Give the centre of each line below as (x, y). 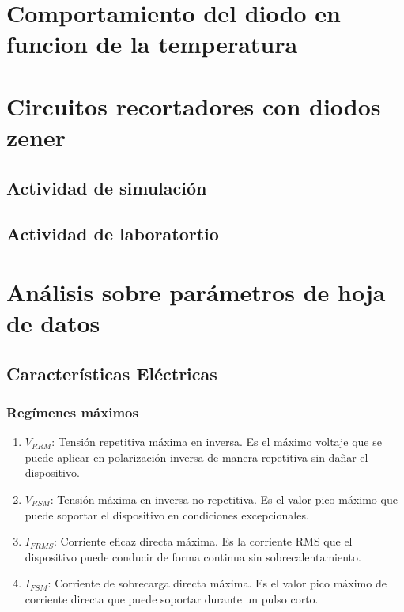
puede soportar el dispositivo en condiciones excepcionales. (167, 514)
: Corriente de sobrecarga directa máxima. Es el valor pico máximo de (217, 583)
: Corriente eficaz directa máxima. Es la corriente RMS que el (203, 541)
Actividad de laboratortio (113, 234)
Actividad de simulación (107, 187)
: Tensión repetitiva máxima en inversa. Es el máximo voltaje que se (217, 442)
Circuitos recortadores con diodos (194, 106)
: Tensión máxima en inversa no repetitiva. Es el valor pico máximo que (224, 499)
